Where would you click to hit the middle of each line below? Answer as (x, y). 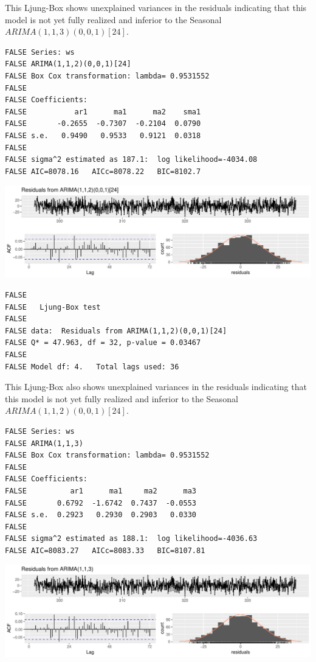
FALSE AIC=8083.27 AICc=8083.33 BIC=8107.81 (105, 550)
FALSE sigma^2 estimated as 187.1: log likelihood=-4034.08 (131, 160)
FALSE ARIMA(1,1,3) (44, 443)
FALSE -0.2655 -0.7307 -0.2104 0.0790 (103, 124)
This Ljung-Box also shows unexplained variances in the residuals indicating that (156, 387)
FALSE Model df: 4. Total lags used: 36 (92, 367)
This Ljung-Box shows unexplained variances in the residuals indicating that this (156, 7)
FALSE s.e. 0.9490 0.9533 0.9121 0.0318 (103, 135)
